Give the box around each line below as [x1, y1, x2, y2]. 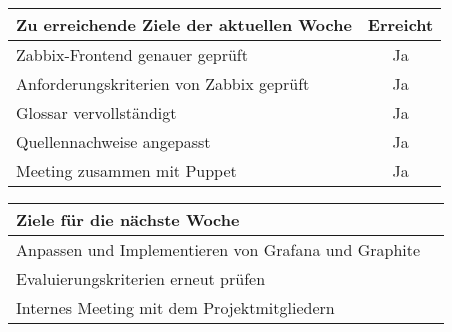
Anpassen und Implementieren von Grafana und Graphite [16, 238, 421, 261]
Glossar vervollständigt [16, 101, 177, 124]
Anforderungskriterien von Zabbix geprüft [16, 72, 310, 95]
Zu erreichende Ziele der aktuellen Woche [16, 13, 352, 36]
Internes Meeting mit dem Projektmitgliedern [16, 296, 335, 319]
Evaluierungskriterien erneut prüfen [16, 267, 266, 290]
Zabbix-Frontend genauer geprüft [16, 43, 248, 66]
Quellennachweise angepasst [16, 130, 211, 153]
